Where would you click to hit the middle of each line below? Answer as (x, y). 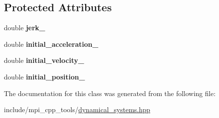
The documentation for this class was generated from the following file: (110, 93)
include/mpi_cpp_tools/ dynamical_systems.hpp (77, 109)
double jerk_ (25, 28)
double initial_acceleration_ (51, 44)
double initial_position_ (45, 76)
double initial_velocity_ (44, 60)
